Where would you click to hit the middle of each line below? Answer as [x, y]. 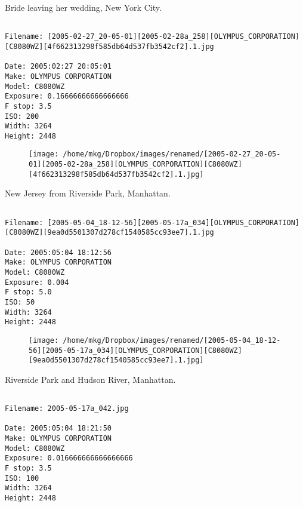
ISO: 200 [22, 116]
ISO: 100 [22, 478]
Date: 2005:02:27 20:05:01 [58, 67]
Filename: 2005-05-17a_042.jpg [67, 409]
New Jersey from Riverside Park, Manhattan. [88, 193]
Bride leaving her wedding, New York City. [83, 7]
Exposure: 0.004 [37, 282]
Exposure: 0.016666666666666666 [69, 458]
